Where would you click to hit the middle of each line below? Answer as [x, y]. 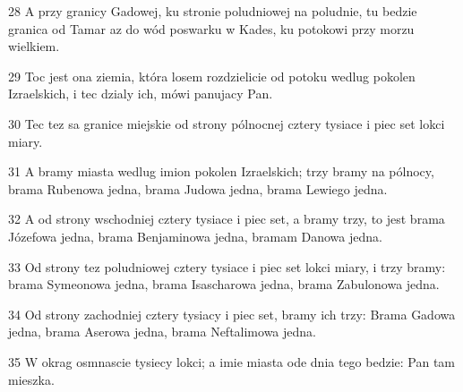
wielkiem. [34, 46]
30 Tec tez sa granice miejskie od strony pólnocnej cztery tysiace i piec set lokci [227, 123]
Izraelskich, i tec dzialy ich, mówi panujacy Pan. [141, 94]
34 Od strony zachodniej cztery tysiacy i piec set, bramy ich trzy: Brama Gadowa [232, 314]
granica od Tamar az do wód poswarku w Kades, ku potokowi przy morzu [211, 28]
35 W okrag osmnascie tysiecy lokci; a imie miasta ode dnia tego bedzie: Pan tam [232, 361]
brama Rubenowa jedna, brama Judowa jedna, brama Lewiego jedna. [198, 188]
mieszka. [31, 379]
